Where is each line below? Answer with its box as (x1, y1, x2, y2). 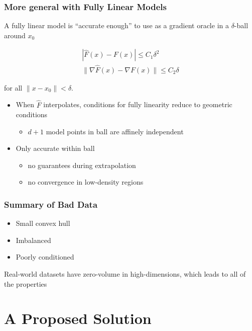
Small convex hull (16, 218, 70, 228)
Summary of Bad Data (4, 198, 98, 210)
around (4, 30, 26, 40)
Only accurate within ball (16, 143, 95, 153)
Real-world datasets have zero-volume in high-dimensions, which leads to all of (4, 269, 246, 279)
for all (4, 82, 23, 93)
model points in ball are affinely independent (46, 126, 184, 136)
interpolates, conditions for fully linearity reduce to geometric (43, 99, 232, 110)
